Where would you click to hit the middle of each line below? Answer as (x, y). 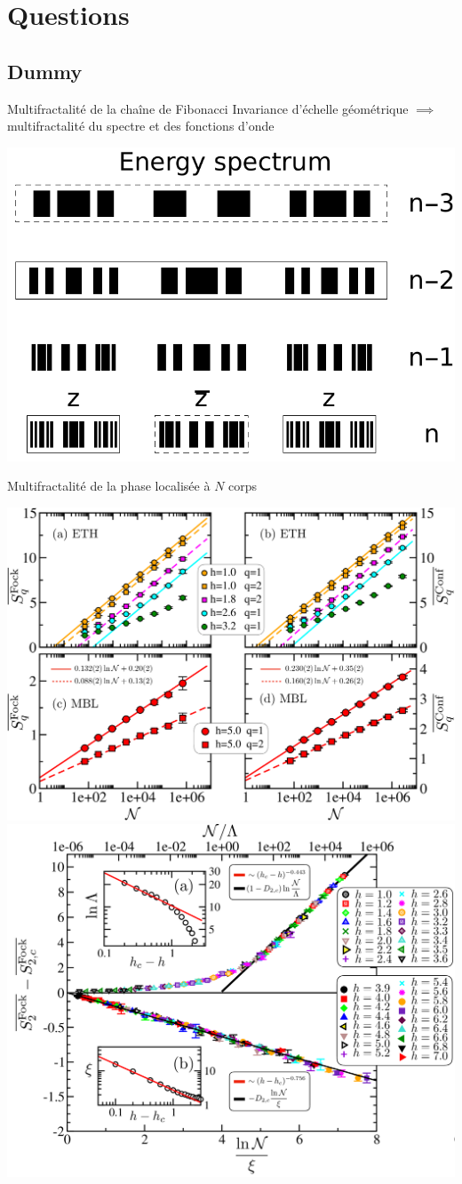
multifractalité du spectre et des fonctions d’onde (141, 126)
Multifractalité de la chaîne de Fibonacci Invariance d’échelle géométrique (208, 108)
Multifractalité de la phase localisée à (109, 486)
